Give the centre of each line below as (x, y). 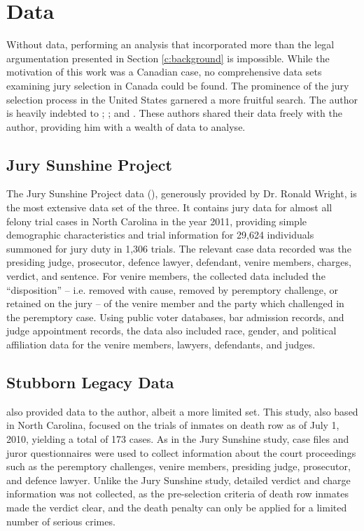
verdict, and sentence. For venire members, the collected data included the (166, 276)
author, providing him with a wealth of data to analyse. (126, 126)
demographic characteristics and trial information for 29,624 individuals (160, 235)
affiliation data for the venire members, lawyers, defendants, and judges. (161, 345)
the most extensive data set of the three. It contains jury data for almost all (169, 207)
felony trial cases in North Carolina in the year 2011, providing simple (157, 221)
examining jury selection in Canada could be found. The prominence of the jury (178, 85)
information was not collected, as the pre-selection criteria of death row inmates (177, 494)
